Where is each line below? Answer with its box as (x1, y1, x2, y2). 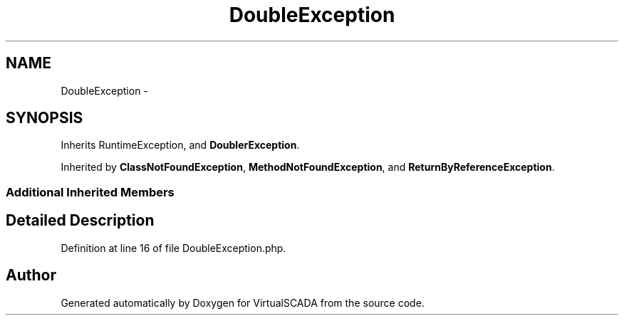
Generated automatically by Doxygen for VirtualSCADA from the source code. (61, 296, 425, 309)
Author (6, 266, 56, 285)
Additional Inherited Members (6, 184, 175, 199)
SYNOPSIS (6, 109, 83, 127)
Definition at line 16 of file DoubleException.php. (61, 241, 286, 254)
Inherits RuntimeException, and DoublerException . (61, 139, 300, 152)
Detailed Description (6, 211, 155, 230)
